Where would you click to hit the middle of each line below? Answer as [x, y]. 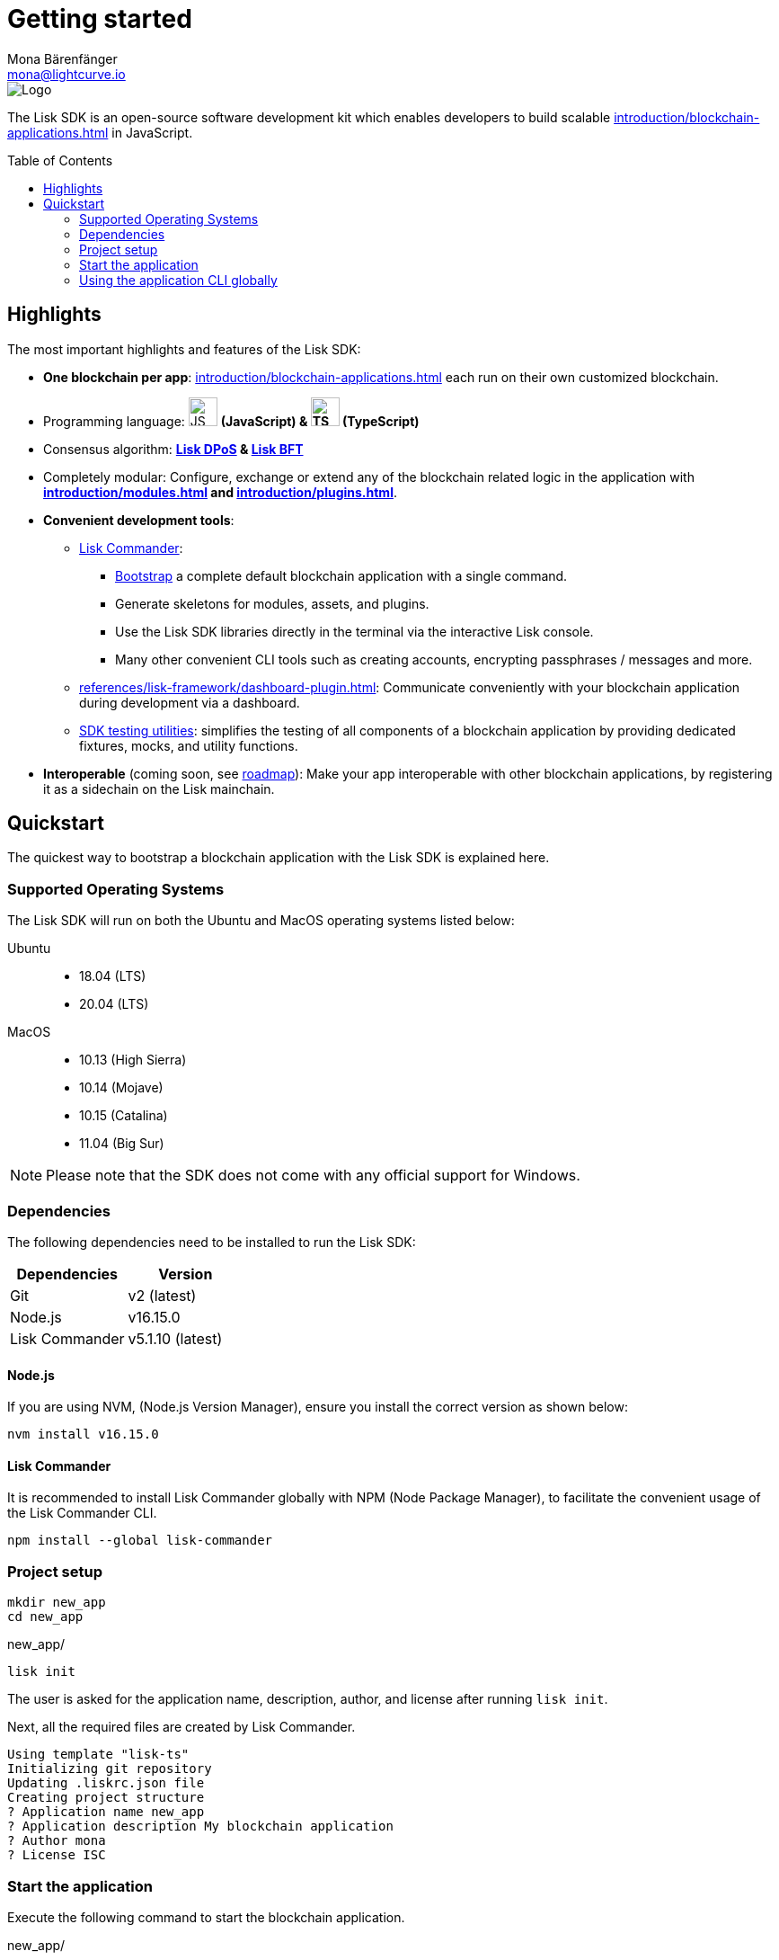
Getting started [100, 19]
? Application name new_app [106, 1812]
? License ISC [57, 1855]
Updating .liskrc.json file [106, 1783]
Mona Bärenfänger [62, 58]
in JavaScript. [152, 132]
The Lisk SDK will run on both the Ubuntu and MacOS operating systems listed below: [261, 921]
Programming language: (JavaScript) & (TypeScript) [231, 421]
